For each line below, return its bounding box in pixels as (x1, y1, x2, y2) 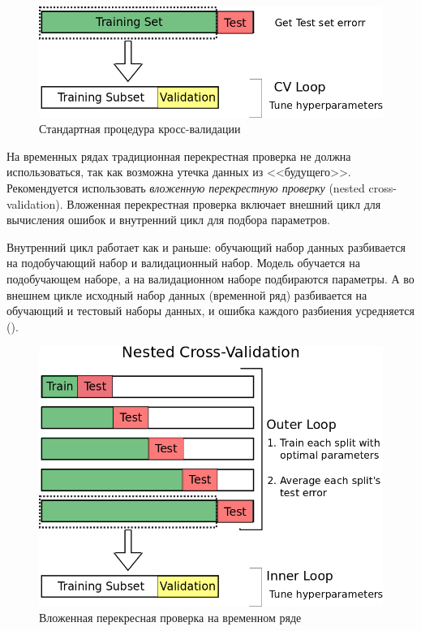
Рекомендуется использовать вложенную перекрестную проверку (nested (6, 179, 365, 197)
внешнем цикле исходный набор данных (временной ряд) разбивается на (6, 286, 367, 303)
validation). (6, 195, 63, 212)
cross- (368, 179, 397, 197)
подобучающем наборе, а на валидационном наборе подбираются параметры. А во (6, 270, 415, 287)
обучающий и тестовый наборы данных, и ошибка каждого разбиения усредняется (6, 302, 415, 319)
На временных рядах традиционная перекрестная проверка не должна (6, 147, 351, 164)
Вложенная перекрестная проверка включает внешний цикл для (67, 195, 381, 212)
